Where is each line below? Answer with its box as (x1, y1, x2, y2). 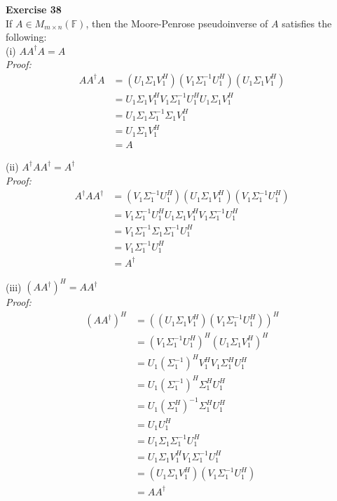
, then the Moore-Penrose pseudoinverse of (85, 15, 268, 30)
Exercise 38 (6, 2, 62, 16)
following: (6, 29, 47, 44)
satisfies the (282, 15, 332, 30)
